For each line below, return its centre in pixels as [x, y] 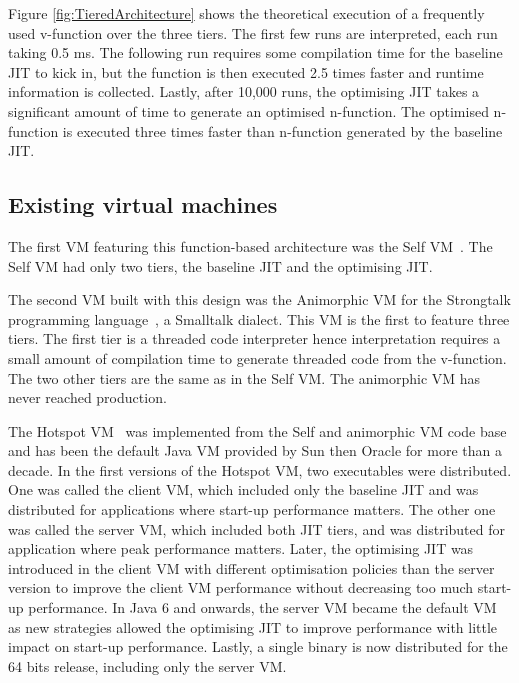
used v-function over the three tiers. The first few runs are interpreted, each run [253, 32]
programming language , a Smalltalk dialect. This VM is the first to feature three [259, 318]
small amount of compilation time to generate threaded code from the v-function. [257, 357]
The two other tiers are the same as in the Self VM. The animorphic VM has [244, 377]
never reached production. [87, 397]
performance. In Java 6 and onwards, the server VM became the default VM [262, 607]
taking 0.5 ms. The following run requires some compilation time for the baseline [255, 52]
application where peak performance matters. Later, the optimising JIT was [241, 548]
